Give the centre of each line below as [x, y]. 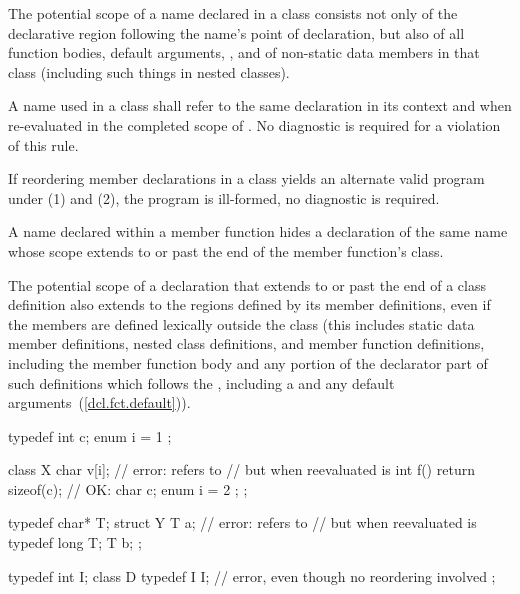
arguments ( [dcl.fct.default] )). [99, 402]
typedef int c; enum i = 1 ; [90, 435]
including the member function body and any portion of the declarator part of [248, 362]
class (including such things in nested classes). [149, 71]
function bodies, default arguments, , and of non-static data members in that [244, 52]
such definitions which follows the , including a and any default [201, 382]
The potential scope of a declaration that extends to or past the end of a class [247, 284]
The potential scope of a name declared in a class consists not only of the [233, 13]
